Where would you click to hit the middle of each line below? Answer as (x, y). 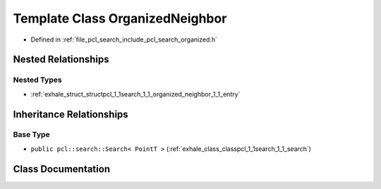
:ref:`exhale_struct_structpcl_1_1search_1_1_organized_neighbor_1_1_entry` (135, 94)
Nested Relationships (61, 60)
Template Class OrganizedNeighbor (120, 18)
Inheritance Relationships (71, 114)
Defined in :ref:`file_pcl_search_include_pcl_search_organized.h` (124, 39)
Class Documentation (62, 169)
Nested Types (38, 80)
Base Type (31, 135)
